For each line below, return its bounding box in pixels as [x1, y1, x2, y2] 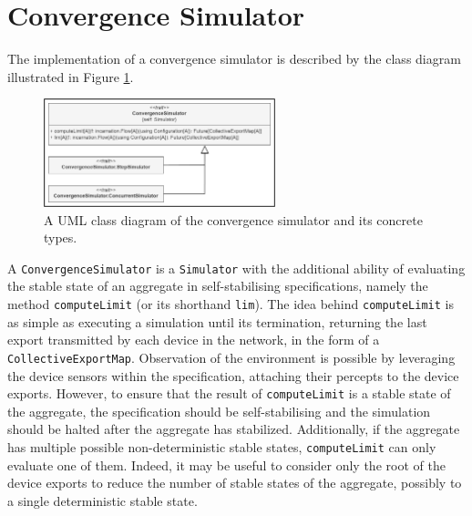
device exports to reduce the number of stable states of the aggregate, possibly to [7, 473, 462, 492]
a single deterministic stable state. [7, 490, 198, 510]
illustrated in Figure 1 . [7, 67, 134, 86]
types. [44, 228, 77, 247]
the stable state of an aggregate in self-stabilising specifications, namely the [7, 276, 428, 295]
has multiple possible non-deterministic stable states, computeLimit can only [7, 438, 436, 457]
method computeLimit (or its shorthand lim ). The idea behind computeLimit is [7, 294, 454, 314]
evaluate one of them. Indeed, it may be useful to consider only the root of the [7, 455, 446, 474]
